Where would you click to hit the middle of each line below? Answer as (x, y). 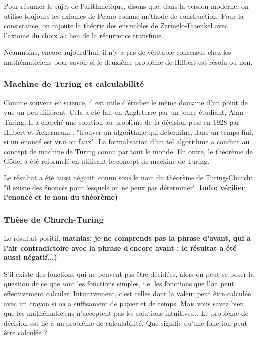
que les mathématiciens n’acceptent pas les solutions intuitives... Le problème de (126, 313)
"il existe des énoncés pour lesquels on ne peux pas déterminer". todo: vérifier (125, 187)
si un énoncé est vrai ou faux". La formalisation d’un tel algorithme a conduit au (127, 141)
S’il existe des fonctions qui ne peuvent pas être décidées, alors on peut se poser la (129, 274)
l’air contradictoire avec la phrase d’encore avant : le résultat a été (120, 247)
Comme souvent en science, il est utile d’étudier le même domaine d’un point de (126, 102)
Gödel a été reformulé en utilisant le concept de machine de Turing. (107, 161)
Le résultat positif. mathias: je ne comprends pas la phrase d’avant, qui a (127, 237)
